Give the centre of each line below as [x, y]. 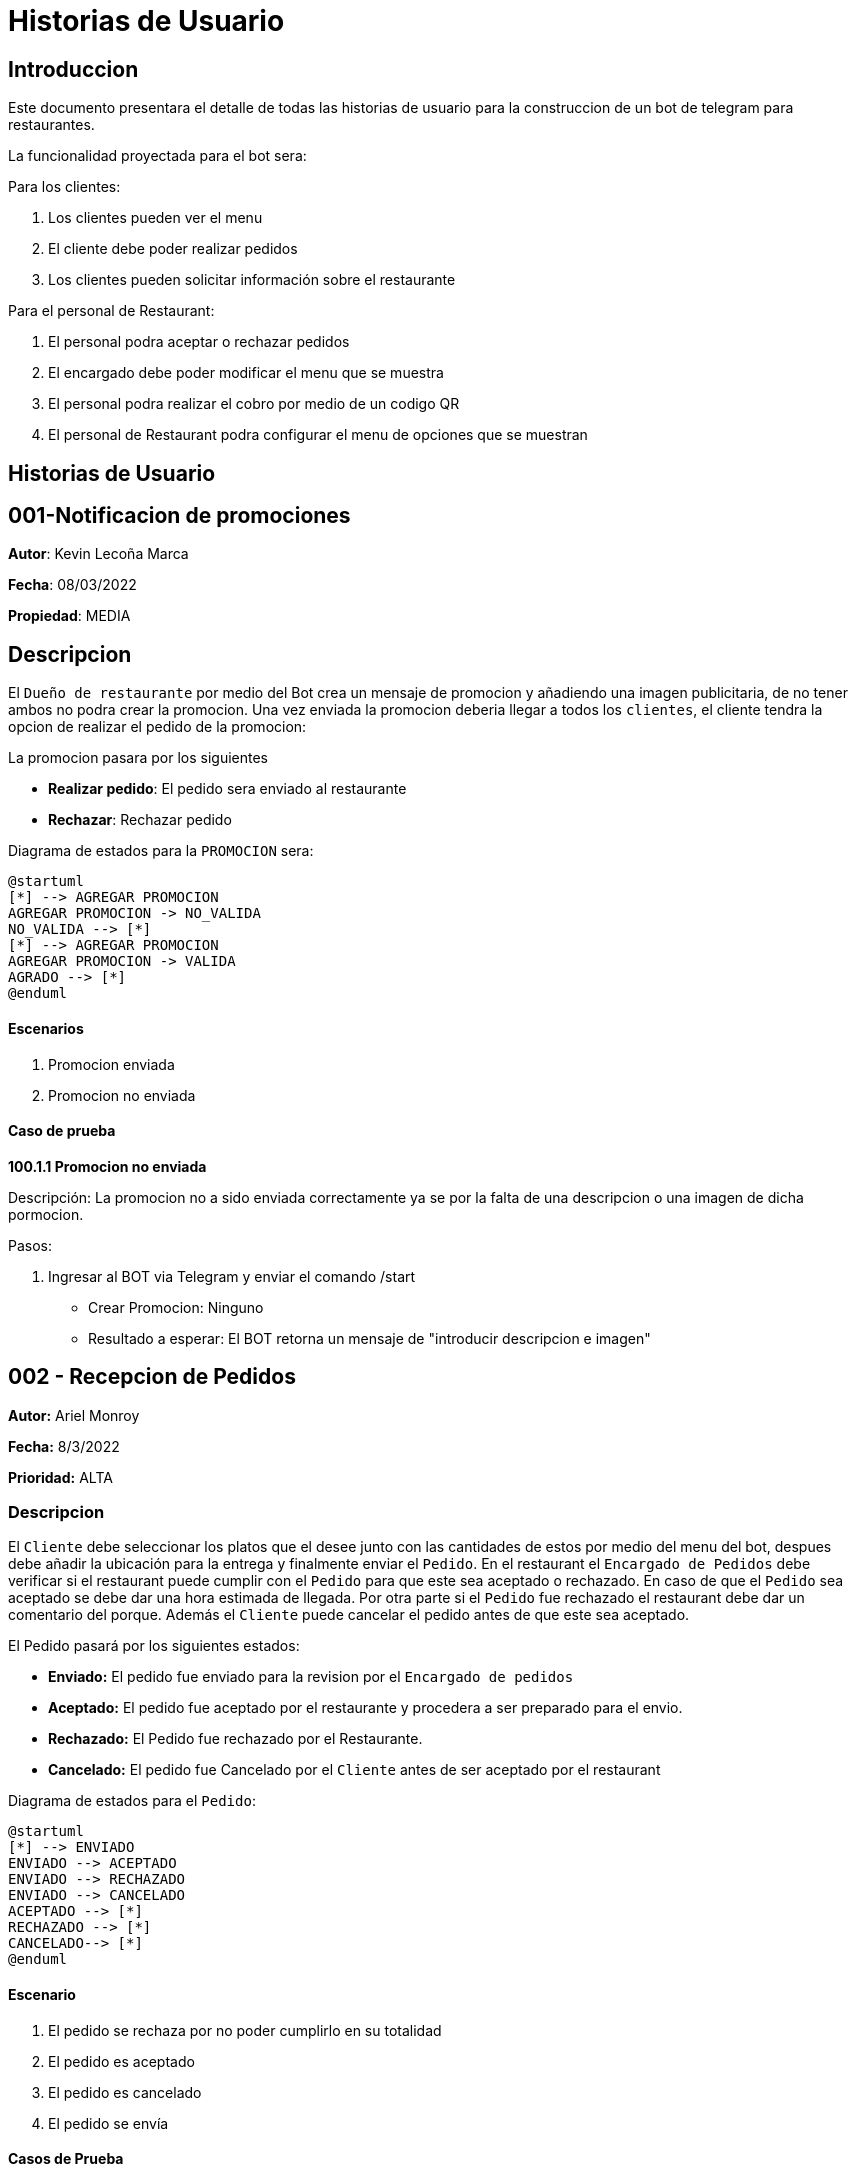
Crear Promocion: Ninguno [176, 1307]
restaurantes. [51, 125]
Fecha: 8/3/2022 [64, 1446]
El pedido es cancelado [125, 2092]
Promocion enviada [111, 1064]
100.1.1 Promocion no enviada [107, 1166]
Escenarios [46, 1028]
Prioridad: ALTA [60, 1477]
